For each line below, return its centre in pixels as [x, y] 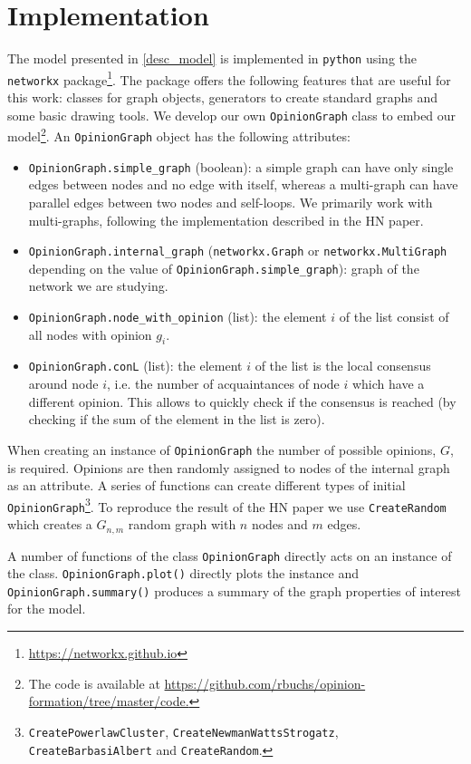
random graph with [182, 524]
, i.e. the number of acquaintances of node [223, 384]
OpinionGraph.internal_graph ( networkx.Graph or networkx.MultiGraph [238, 251]
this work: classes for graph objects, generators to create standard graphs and [222, 97]
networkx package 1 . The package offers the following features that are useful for [229, 78]
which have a [388, 384]
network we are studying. [98, 286]
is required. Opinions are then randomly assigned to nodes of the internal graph [229, 467]
